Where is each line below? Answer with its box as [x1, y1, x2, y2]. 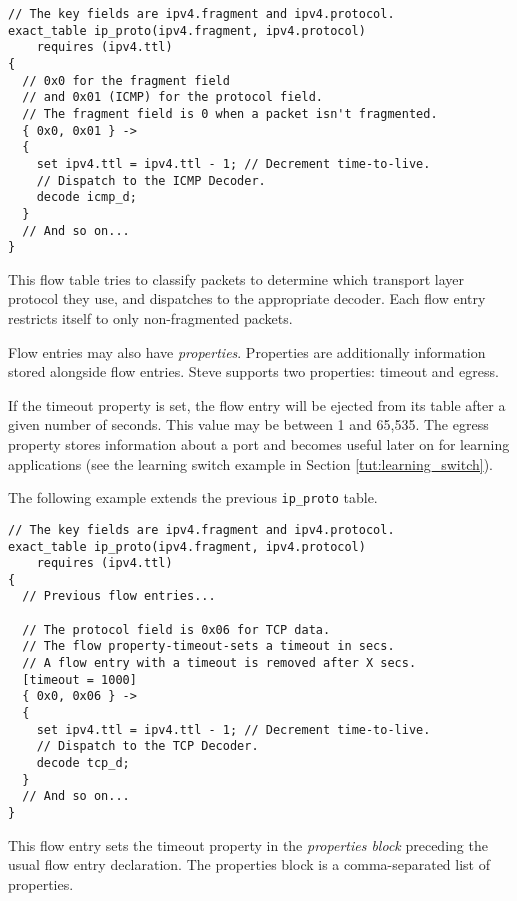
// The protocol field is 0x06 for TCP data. [22, 622, 331, 637]
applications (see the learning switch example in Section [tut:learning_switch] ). [8, 453, 493, 474]
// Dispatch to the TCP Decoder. [36, 739, 259, 754]
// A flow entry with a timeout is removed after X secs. [22, 656, 417, 671]
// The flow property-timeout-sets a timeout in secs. [22, 639, 395, 654]
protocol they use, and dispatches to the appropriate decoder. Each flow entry [8, 288, 486, 309]
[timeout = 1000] [22, 672, 137, 687]
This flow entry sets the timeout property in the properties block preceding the [8, 834, 488, 855]
